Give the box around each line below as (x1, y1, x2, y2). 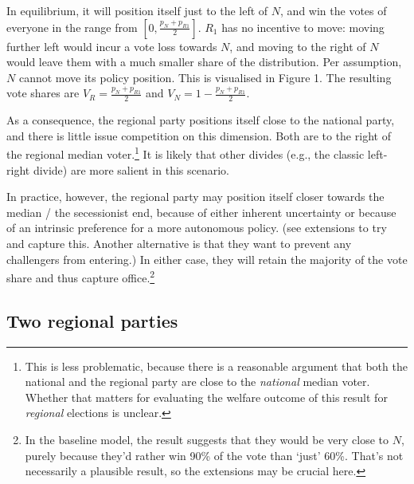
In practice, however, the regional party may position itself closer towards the (6, 188, 385, 205)
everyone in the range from (6, 18, 138, 35)
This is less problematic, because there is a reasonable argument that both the (25, 357, 408, 374)
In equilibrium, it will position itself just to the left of (6, 2, 268, 18)
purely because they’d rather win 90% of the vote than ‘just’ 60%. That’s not (25, 447, 404, 463)
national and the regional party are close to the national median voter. (25, 373, 370, 390)
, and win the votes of (280, 2, 387, 18)
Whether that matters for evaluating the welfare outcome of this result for (25, 388, 388, 405)
